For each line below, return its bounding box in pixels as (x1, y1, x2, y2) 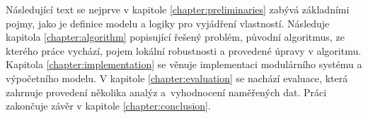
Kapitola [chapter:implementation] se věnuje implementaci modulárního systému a (6, 57, 362, 72)
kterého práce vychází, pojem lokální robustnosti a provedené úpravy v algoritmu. (6, 43, 362, 58)
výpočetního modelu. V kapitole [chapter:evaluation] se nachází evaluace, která (6, 70, 348, 85)
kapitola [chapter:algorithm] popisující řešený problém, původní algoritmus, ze (6, 29, 345, 44)
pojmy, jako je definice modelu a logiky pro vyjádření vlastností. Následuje (6, 15, 330, 30)
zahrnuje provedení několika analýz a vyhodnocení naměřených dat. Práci (6, 84, 327, 99)
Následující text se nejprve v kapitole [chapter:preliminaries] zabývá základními (6, 2, 350, 16)
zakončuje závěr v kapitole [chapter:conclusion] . (6, 98, 211, 113)
